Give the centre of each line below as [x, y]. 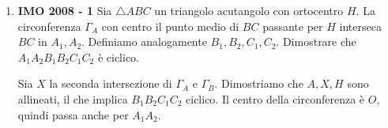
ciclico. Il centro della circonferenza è [275, 98]
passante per [293, 26]
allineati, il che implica [73, 98]
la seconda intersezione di [111, 83]
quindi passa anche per [73, 114]
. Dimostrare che [316, 41]
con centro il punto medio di [170, 26]
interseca [360, 26]
